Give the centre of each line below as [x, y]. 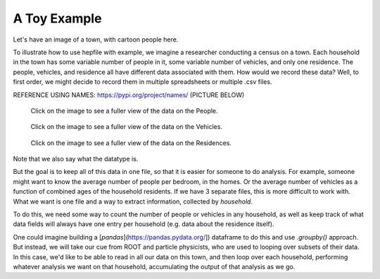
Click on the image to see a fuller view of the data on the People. [124, 111]
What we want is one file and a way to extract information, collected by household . [133, 201]
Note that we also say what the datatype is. [76, 159]
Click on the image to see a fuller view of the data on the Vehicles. [127, 127]
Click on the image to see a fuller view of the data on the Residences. [131, 143]
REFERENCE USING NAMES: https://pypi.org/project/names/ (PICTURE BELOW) [129, 94]
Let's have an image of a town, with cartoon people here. [96, 39]
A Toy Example [57, 18]
